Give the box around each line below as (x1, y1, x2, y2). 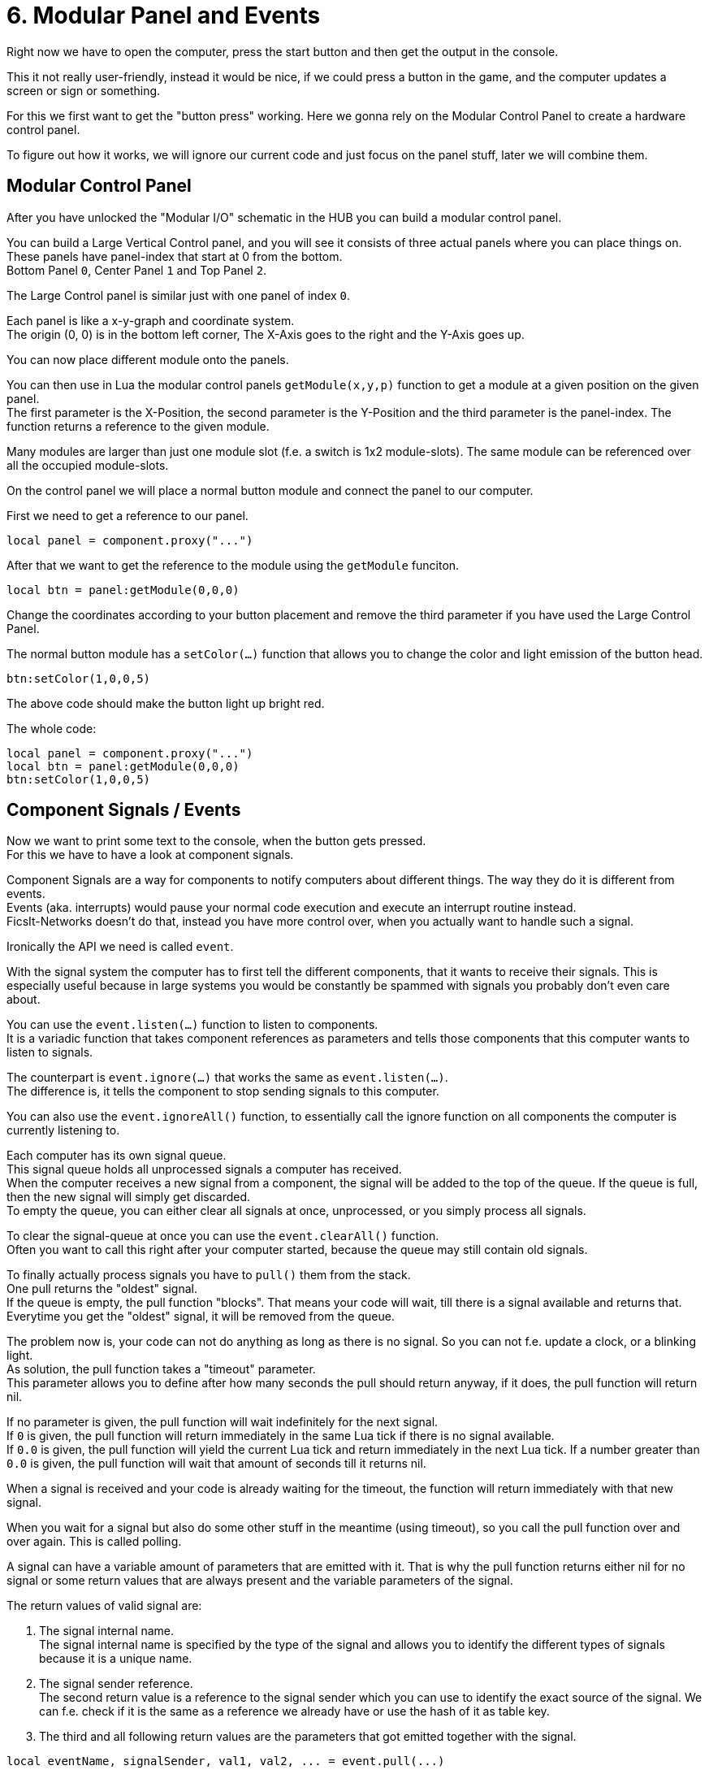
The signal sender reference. (39, 1677, 193, 1691)
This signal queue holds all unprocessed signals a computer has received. (6, 1162, 402, 1177)
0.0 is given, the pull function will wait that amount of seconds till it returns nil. (6, 1456, 426, 1471)
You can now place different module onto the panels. (6, 352, 289, 367)
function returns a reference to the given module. (6, 419, 270, 433)
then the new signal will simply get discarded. (6, 1190, 251, 1204)
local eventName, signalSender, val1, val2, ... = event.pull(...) (6, 1755, 445, 1768)
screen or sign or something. (6, 83, 161, 98)
